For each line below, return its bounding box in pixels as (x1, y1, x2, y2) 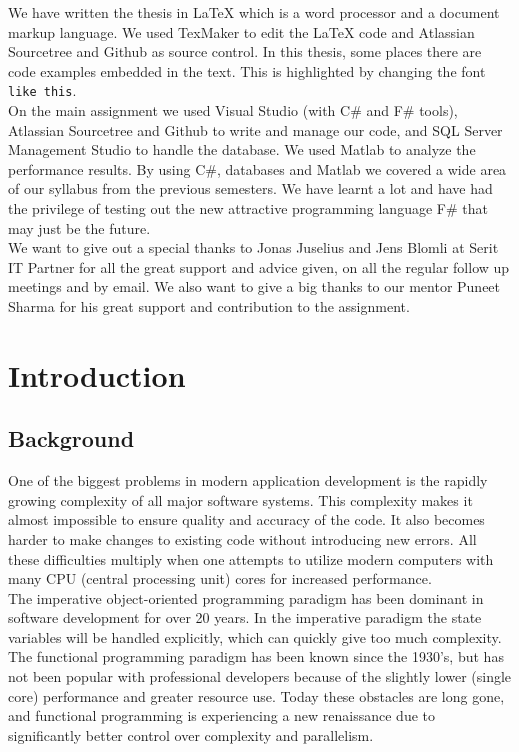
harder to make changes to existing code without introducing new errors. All (8, 528, 477, 549)
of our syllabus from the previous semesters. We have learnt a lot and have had (8, 178, 493, 199)
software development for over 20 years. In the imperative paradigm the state (8, 607, 482, 628)
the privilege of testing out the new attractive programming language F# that (8, 198, 488, 218)
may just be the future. (8, 217, 151, 238)
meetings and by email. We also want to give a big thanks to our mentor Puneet (8, 276, 501, 297)
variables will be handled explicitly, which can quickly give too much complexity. (8, 626, 502, 647)
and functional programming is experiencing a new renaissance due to (8, 705, 436, 726)
